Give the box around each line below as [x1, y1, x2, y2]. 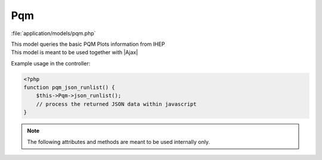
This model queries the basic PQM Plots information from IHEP [11, 40, 165, 48]
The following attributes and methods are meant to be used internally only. [27, 138, 210, 145]
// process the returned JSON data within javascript [36, 101, 197, 107]
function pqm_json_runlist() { [23, 84, 116, 91]
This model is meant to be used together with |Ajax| [11, 49, 138, 56]
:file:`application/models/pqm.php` [11, 30, 96, 37]
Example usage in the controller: [11, 59, 91, 67]
